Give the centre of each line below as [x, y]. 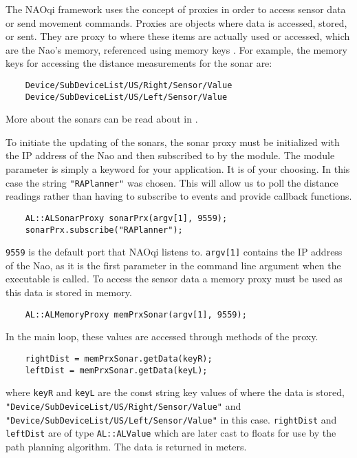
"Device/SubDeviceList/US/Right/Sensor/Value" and [123, 405]
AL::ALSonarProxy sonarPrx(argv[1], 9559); [126, 218]
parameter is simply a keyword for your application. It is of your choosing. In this [178, 169]
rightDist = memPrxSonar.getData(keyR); [119, 358]
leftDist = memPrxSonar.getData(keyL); [116, 370]
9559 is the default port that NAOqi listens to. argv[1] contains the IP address [174, 252]
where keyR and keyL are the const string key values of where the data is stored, [175, 392]
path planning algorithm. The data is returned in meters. [126, 446]
